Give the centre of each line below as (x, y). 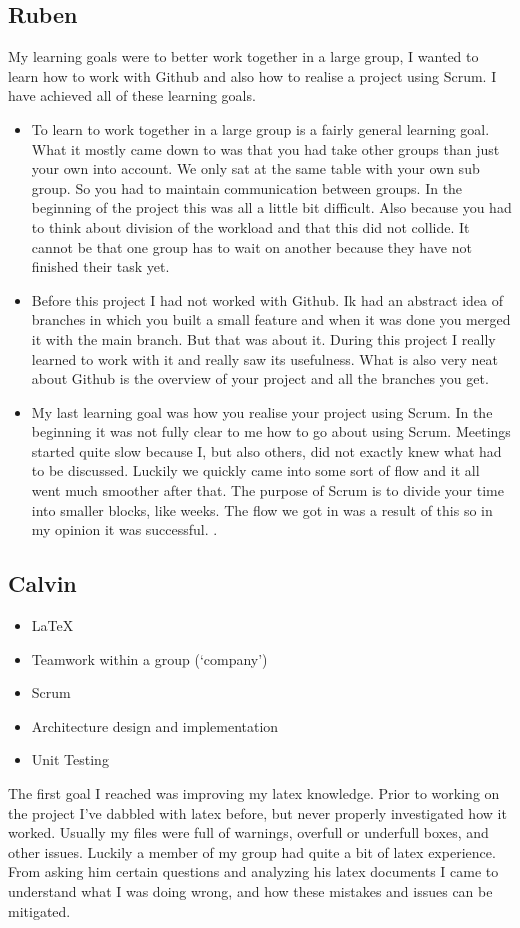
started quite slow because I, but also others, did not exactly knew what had (266, 450)
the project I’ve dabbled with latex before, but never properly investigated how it (257, 812)
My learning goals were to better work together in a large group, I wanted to (243, 56)
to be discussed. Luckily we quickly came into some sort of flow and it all (255, 470)
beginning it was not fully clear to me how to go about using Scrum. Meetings (271, 431)
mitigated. (39, 910)
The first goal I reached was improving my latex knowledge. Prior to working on (254, 793)
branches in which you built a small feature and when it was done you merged (271, 319)
